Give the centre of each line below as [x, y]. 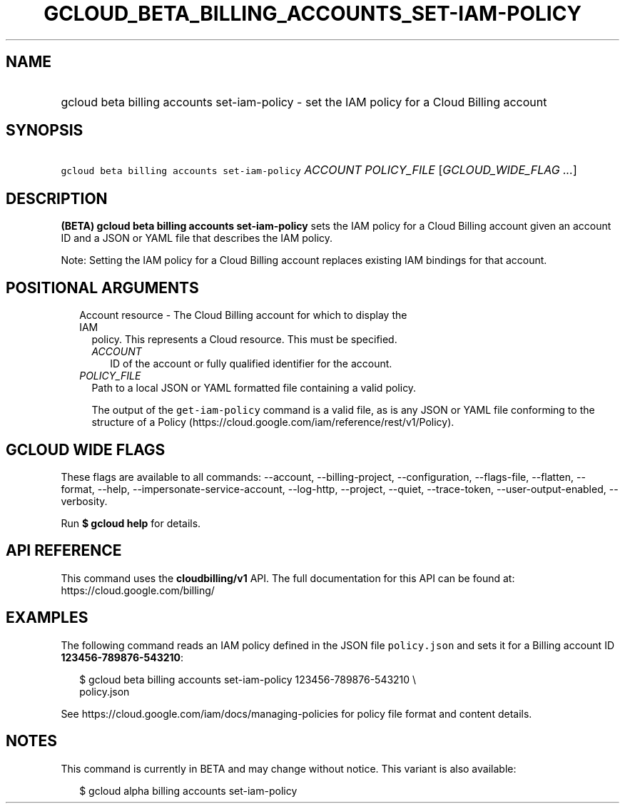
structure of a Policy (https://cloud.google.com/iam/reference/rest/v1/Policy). [273, 422]
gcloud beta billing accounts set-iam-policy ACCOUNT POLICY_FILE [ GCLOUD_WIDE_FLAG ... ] [319, 170]
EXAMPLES [47, 618]
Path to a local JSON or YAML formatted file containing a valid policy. [254, 388]
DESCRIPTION [57, 198]
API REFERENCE [64, 551]
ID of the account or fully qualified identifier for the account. [251, 364]
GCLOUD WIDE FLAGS [86, 449]
